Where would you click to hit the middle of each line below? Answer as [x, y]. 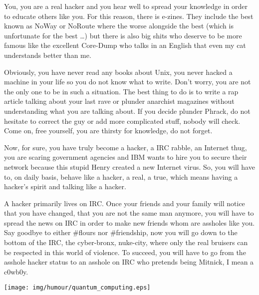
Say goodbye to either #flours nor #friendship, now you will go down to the [121, 232]
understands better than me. [48, 55]
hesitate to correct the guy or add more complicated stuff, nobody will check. [122, 121]
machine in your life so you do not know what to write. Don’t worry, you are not [128, 82]
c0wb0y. [16, 271]
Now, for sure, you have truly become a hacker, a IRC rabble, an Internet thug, [126, 147]
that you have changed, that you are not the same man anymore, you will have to [129, 213]
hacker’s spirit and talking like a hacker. [65, 186]
